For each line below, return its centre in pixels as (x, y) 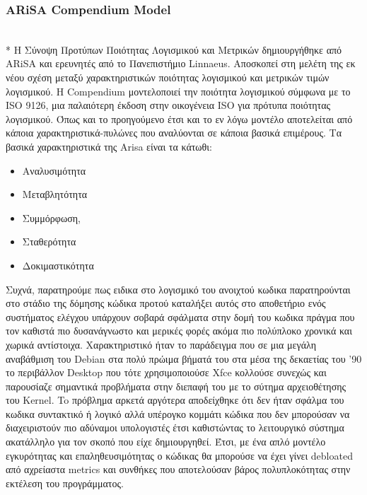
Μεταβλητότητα (55, 194)
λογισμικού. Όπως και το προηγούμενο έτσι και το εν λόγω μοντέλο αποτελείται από (179, 118)
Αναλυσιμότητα (54, 170)
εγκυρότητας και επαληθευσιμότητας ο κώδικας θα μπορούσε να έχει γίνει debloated (179, 455)
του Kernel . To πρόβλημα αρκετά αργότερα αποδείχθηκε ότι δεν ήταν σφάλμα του (175, 400)
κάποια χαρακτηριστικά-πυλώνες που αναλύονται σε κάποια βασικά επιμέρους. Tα (174, 133)
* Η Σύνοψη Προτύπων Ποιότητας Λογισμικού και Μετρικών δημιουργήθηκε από (174, 49)
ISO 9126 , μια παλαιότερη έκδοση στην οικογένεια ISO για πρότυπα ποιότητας (168, 105)
